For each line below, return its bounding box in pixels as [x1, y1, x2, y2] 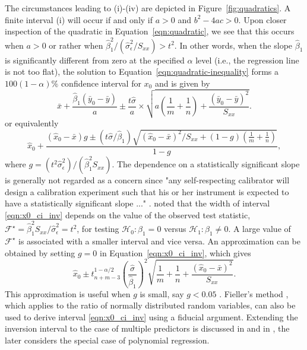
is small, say [140, 287, 184, 300]
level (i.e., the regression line [195, 53, 299, 66]
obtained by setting [5, 246, 75, 259]
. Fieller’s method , [219, 287, 289, 300]
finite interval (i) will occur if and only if [5, 13, 153, 26]
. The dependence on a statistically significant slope [112, 158, 300, 170]
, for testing [77, 222, 119, 235]
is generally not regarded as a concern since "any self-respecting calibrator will [5, 174, 290, 186]
